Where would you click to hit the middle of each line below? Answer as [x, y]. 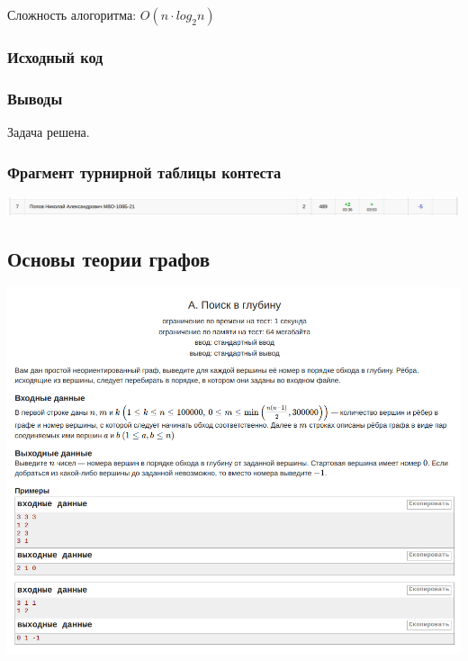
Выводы [35, 98]
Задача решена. [49, 132]
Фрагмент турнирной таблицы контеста [144, 172]
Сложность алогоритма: [72, 14]
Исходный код [55, 56]
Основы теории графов [109, 258]
